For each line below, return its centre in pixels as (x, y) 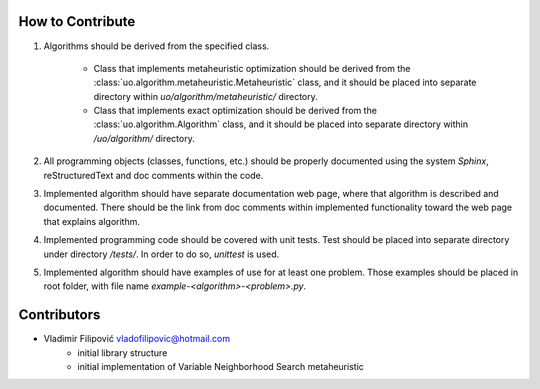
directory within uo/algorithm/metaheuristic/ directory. (206, 96)
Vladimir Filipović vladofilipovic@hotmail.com (136, 339)
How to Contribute (77, 21)
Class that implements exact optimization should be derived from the (235, 111)
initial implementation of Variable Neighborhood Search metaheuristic (221, 367)
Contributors (59, 315)
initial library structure (122, 352)
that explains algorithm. (91, 221)
